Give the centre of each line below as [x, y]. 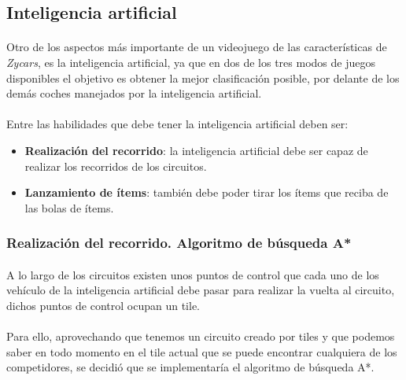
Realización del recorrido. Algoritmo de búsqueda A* [179, 243]
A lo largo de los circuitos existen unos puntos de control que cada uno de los [193, 274]
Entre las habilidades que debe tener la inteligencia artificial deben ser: [177, 124]
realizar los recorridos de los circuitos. [116, 166]
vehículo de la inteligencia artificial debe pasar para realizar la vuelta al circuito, [201, 290]
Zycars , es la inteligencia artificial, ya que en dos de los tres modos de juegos [191, 62]
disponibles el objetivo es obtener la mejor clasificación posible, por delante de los [203, 77]
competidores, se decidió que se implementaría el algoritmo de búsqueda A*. [190, 367]
